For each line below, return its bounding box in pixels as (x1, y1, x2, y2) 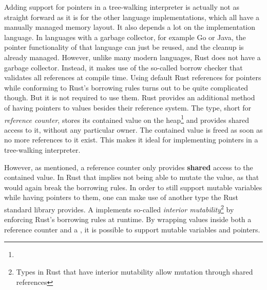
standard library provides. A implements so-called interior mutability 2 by (4, 202, 234, 214)
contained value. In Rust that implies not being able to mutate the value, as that (4, 172, 259, 183)
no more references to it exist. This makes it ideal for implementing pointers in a (4, 134, 258, 145)
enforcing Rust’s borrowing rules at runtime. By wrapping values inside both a (4, 214, 252, 225)
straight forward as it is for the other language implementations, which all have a (4, 11, 260, 22)
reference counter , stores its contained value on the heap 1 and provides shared (4, 113, 250, 125)
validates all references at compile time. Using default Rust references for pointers (4, 72, 261, 83)
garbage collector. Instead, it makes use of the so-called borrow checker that (4, 62, 243, 72)
